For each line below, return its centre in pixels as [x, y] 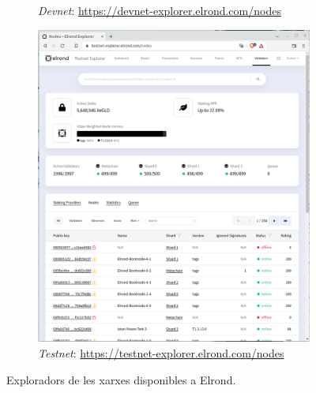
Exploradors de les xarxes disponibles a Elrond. [121, 379]
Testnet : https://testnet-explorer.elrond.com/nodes [161, 352]
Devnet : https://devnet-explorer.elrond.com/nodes [160, 10]
